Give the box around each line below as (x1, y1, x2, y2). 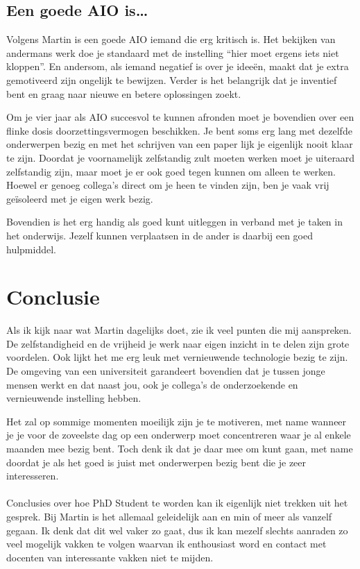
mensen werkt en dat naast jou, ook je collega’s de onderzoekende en (6, 377, 298, 391)
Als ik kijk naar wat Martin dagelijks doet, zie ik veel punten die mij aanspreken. (6, 323, 352, 337)
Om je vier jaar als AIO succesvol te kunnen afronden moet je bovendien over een (6, 110, 354, 124)
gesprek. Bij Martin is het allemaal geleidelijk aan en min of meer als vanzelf (6, 509, 332, 523)
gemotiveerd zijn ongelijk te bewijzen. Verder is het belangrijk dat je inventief (6, 72, 337, 87)
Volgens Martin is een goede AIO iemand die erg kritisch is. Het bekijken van (6, 32, 336, 46)
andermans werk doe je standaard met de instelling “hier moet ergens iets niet (6, 45, 339, 60)
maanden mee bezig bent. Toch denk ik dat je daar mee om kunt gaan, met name (6, 441, 353, 455)
